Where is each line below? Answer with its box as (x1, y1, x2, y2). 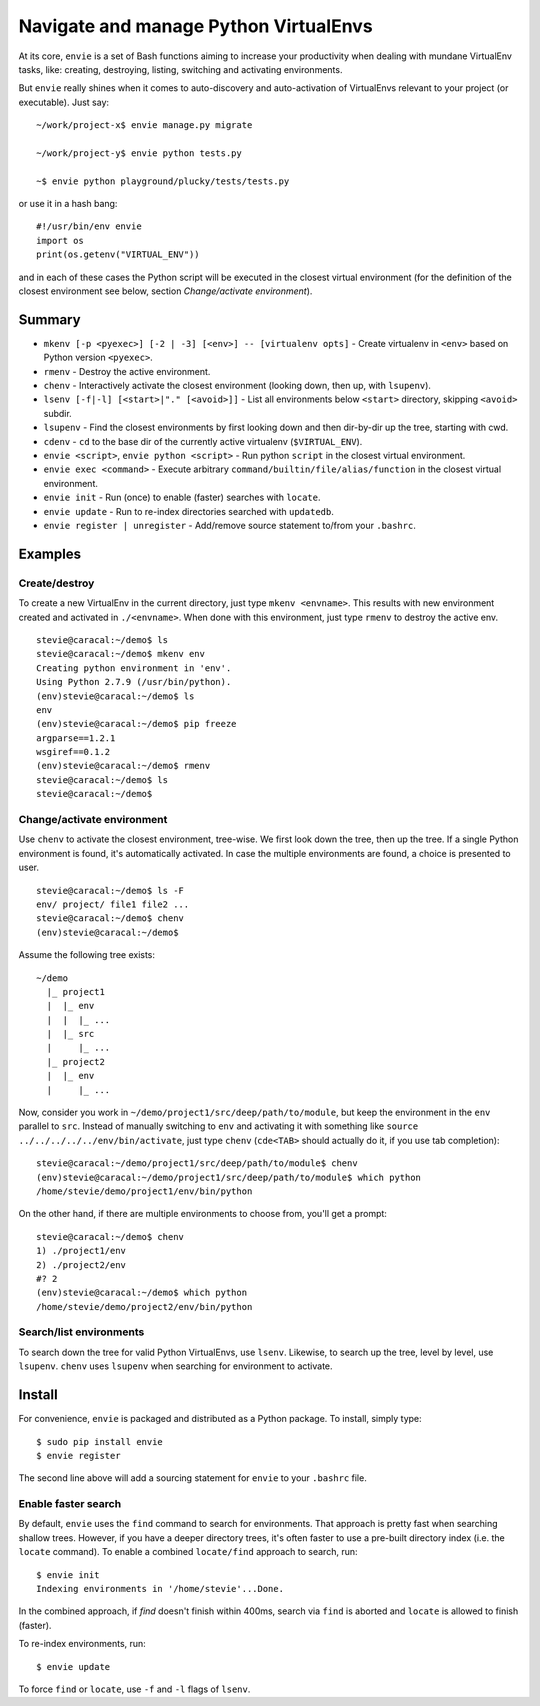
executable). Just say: (18, 96, 110, 108)
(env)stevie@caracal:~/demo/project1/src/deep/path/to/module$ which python (36, 1171, 422, 1183)
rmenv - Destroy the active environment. (43, 365, 211, 377)
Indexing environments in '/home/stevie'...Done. (36, 1583, 285, 1595)
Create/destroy (18, 576, 95, 590)
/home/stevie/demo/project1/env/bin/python (36, 1185, 253, 1197)
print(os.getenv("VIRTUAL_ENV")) (36, 249, 200, 260)
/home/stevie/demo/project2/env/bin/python (36, 1301, 253, 1312)
